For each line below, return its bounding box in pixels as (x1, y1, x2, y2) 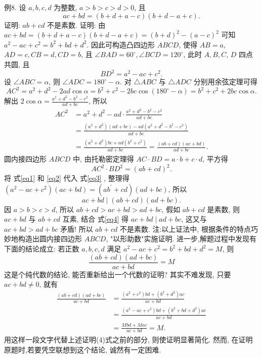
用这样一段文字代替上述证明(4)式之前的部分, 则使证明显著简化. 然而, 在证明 (4, 334, 253, 345)
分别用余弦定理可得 (193, 76, 257, 87)
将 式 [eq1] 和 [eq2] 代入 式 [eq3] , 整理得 (4, 173, 129, 183)
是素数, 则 (207, 203, 240, 214)
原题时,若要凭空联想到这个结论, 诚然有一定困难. (4, 344, 161, 354)
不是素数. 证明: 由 (47, 19, 106, 30)
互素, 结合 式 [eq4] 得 (62, 214, 129, 224)
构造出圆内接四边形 (18, 233, 82, 244)
